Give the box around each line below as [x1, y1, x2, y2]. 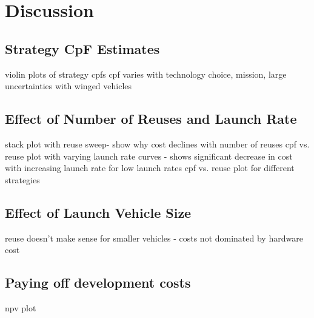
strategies [5, 173, 40, 186]
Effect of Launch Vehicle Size [5, 203, 192, 222]
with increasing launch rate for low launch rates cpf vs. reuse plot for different [5, 161, 295, 174]
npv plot [5, 301, 36, 314]
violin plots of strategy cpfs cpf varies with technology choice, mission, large [5, 67, 287, 80]
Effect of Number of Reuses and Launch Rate [5, 109, 297, 128]
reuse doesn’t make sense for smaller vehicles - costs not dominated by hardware [5, 231, 303, 244]
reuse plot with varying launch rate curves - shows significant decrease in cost [5, 149, 293, 162]
